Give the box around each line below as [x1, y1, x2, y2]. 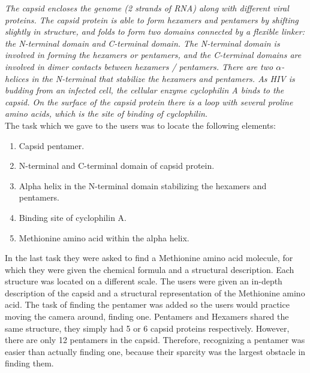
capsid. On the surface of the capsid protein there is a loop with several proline [5, 95, 293, 108]
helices [5, 72, 29, 84]
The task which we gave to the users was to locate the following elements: [5, 119, 276, 131]
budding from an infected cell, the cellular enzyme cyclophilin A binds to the [5, 84, 284, 96]
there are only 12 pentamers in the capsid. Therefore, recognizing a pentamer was [5, 333, 305, 346]
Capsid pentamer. [19, 139, 85, 151]
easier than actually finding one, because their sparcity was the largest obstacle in [5, 345, 306, 357]
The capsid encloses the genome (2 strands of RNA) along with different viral [5, 2, 289, 14]
